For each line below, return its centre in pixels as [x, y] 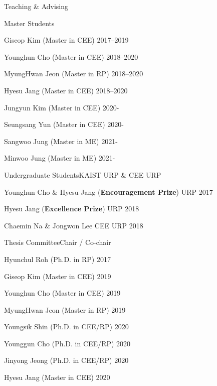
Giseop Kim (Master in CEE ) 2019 [58, 276]
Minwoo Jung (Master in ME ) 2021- [60, 158]
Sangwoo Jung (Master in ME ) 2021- [61, 141]
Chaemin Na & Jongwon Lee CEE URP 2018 [74, 225]
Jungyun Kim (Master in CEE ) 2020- [62, 107]
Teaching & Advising [36, 6]
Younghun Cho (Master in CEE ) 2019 [62, 293]
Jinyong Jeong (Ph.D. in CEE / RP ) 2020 [66, 360]
